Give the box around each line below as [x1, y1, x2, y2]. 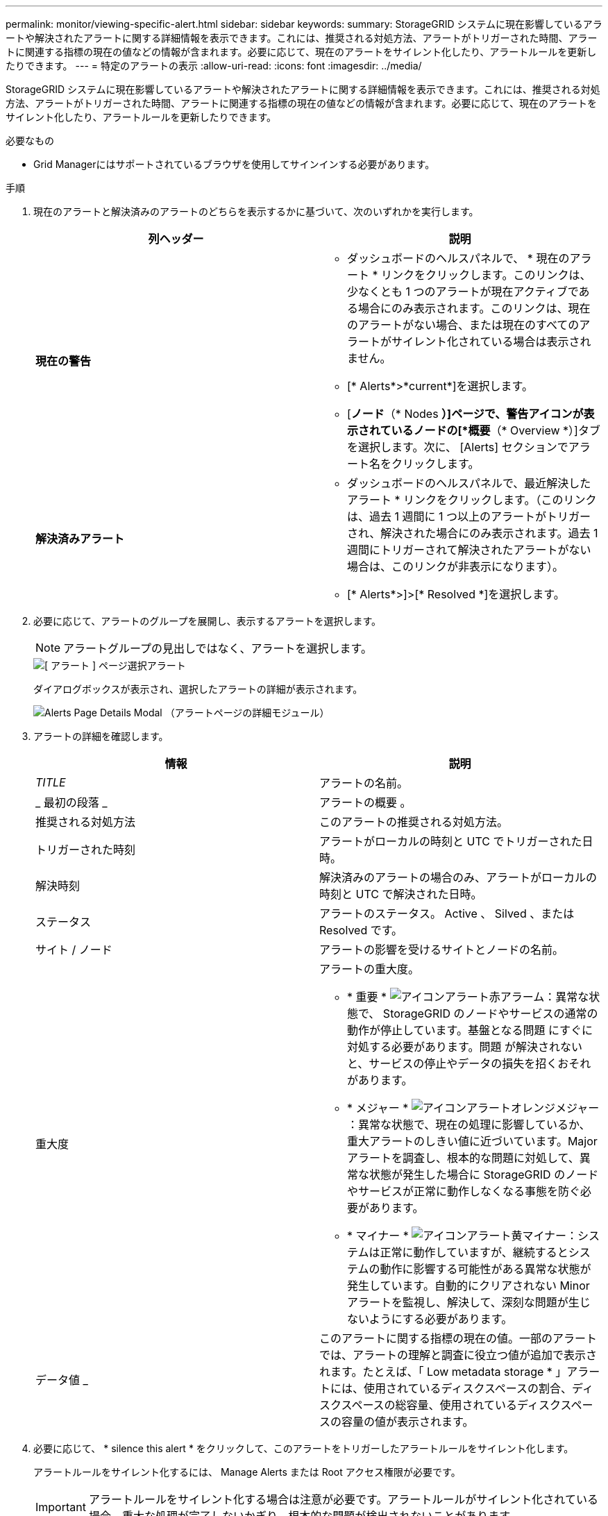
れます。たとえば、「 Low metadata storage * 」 [319, 1365, 567, 1379]
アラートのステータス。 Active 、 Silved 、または [319, 907, 575, 920]
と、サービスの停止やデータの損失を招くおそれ [347, 1056, 591, 1070]
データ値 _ [35, 1373, 88, 1387]
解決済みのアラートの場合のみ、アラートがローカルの [319, 870, 598, 884]
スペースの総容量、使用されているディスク [341, 1398, 561, 1412]
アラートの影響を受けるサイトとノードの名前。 [319, 943, 564, 957]
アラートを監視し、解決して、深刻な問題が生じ [347, 1295, 591, 1309]
